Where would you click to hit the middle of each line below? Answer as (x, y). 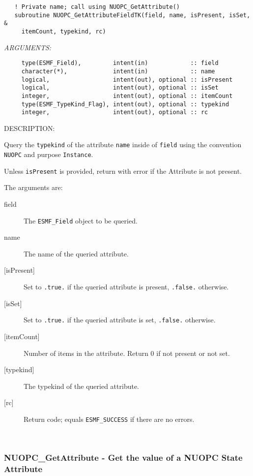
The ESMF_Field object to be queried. (81, 220)
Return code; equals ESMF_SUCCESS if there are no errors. (109, 419)
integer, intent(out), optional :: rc (115, 112)
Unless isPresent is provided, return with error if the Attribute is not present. (123, 171)
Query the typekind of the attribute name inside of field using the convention (123, 144)
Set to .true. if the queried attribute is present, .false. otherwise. (126, 286)
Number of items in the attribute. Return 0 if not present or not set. (127, 353)
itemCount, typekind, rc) (64, 31)
